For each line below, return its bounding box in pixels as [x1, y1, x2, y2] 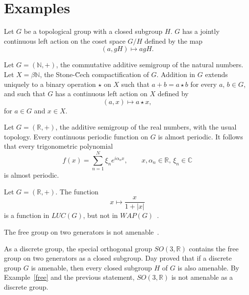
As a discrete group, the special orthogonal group [4, 243, 152, 253]
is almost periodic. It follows [158, 131, 243, 141]
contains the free [189, 243, 239, 253]
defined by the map [144, 35, 203, 46]
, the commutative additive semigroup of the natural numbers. [56, 59, 244, 70]
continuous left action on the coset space [4, 35, 125, 46]
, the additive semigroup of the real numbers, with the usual [55, 122, 237, 132]
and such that [4, 88, 46, 99]
